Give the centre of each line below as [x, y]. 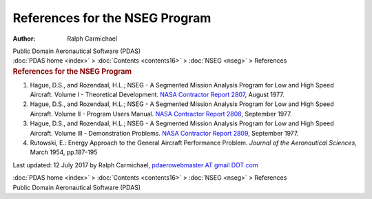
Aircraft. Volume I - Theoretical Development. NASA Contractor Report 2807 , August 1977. [157, 94]
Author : [24, 39]
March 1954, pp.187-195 [64, 152]
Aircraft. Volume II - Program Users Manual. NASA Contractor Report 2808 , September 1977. [161, 114]
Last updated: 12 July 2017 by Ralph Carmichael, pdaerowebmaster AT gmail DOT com [135, 165]
